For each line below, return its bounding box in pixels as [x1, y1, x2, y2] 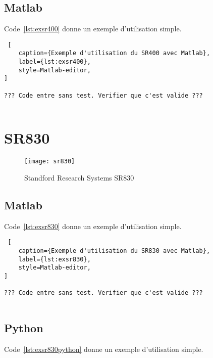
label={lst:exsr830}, [18, 255, 91, 263]
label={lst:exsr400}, [18, 58, 91, 66]
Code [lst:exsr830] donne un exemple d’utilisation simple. [4, 220, 182, 231]
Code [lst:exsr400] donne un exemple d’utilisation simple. [4, 23, 182, 34]
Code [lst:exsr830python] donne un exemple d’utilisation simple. [4, 343, 203, 354]
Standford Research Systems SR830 [24, 172, 134, 183]
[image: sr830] [24, 158, 75, 165]
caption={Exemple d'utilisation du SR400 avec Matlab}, [18, 50, 210, 57]
